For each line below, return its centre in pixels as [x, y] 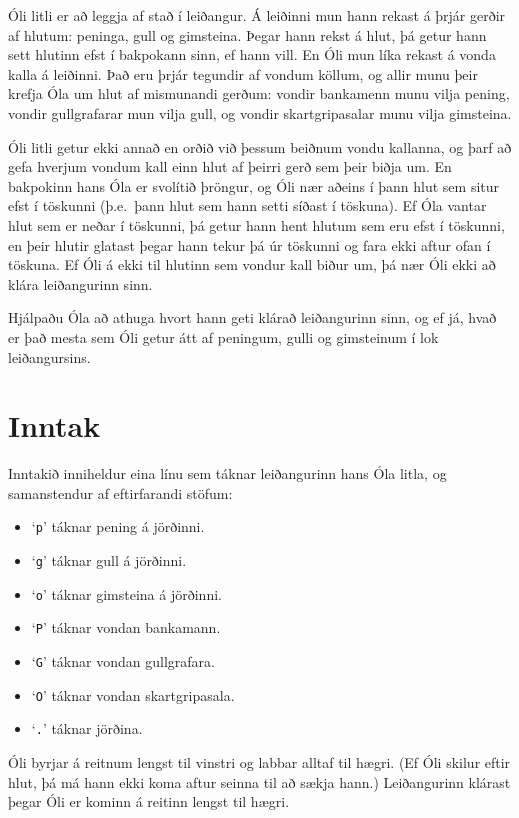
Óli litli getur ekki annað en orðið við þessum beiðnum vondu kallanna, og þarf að [260, 146]
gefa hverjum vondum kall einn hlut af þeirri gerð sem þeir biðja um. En [230, 166]
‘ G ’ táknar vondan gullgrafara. [123, 661]
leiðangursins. [49, 356]
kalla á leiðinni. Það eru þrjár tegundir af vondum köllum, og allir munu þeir [243, 73]
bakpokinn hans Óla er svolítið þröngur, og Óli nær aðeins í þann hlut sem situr [254, 185]
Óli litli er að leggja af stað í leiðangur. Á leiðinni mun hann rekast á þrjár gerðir [257, 15]
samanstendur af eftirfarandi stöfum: [120, 492]
